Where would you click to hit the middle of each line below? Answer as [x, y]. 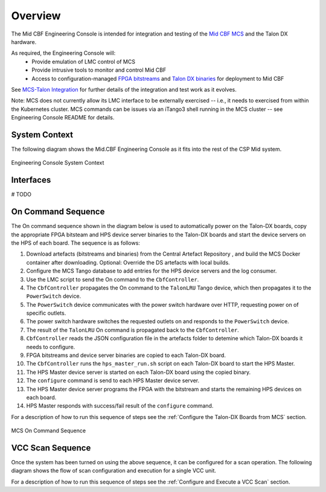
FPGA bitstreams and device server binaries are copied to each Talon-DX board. [126, 355]
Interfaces [31, 180]
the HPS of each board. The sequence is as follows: [75, 243]
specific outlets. [46, 313]
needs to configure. [51, 347]
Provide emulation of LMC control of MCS [84, 61]
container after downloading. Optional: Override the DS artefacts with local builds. [128, 262]
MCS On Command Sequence [49, 430]
